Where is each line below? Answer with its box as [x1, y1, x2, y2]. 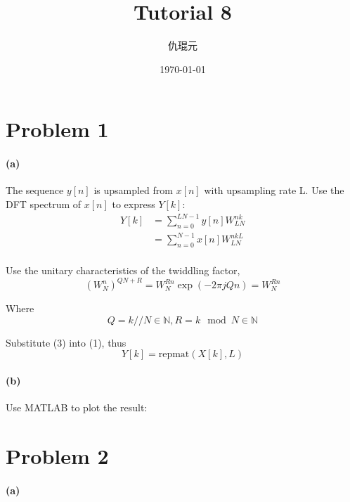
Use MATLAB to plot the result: [6, 400, 148, 415]
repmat [158, 349, 190, 360]
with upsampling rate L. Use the [204, 183, 344, 198]
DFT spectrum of [6, 196, 82, 211]
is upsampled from [93, 183, 173, 198]
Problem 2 [6, 442, 109, 470]
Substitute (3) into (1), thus [6, 335, 127, 349]
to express [112, 196, 155, 211]
